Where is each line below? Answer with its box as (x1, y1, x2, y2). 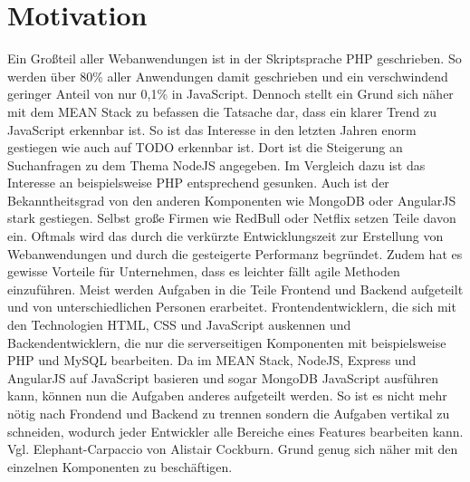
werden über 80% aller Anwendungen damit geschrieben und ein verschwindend (7, 66, 448, 85)
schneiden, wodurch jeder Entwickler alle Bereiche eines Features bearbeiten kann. (7, 421, 464, 440)
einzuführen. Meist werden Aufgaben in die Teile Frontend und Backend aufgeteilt (7, 279, 464, 298)
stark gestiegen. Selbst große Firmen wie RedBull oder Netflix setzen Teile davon (7, 208, 456, 227)
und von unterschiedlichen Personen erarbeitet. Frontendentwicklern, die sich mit (7, 297, 456, 316)
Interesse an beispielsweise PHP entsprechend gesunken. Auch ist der (7, 173, 389, 192)
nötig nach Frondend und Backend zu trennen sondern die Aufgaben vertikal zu (7, 404, 450, 422)
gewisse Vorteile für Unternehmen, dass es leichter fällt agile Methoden (7, 262, 400, 281)
